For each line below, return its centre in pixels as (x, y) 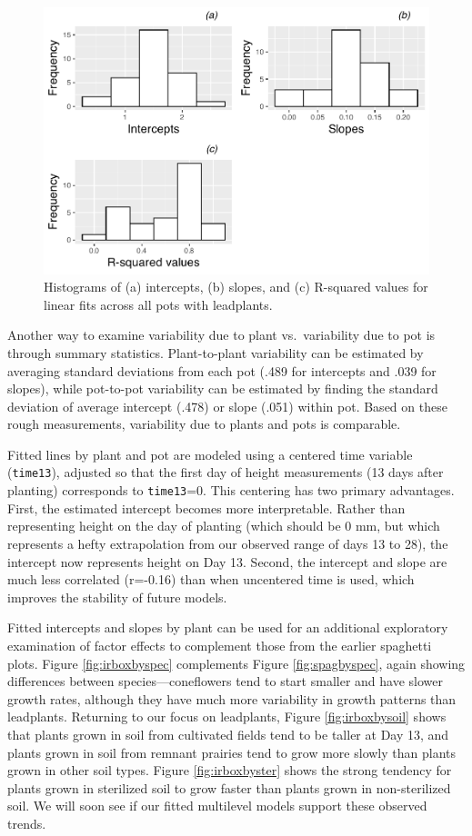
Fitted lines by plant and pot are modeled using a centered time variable (210, 454)
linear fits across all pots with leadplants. (158, 304)
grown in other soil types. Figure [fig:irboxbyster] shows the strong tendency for (230, 770)
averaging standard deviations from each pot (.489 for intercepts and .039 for (222, 370)
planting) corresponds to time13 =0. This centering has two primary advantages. (231, 490)
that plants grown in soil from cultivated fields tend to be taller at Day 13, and (228, 734)
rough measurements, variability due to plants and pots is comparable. (204, 424)
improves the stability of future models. (117, 597)
